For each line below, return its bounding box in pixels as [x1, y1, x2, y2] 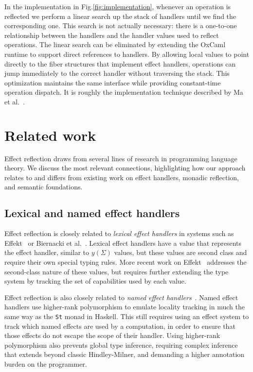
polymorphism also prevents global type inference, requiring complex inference [4, 339, 238, 350]
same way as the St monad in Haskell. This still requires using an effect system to [4, 311, 249, 321]
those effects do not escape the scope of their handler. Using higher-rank [4, 330, 220, 340]
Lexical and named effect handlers [4, 205, 180, 220]
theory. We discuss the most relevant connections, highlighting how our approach [4, 163, 246, 173]
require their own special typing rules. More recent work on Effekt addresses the [4, 257, 247, 267]
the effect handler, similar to [4, 247, 89, 257]
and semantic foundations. [4, 182, 83, 192]
